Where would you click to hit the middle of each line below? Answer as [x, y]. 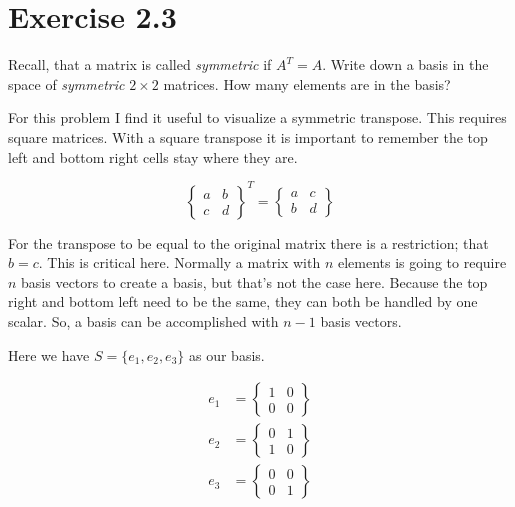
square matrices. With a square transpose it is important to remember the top [248, 136]
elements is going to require [422, 262]
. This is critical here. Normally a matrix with [179, 262]
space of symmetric [66, 83]
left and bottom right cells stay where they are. [153, 156]
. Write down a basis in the [405, 64]
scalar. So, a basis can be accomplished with [143, 320]
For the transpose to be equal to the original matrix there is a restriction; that [248, 242]
